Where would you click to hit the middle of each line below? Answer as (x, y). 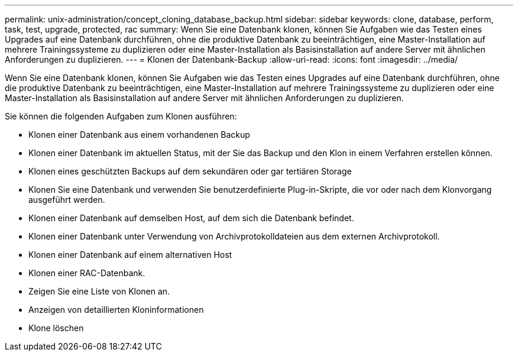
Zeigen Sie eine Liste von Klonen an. (99, 291)
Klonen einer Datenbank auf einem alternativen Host (130, 255)
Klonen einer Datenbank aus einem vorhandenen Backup (139, 135)
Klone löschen (56, 328)
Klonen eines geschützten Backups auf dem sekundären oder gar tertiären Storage (190, 171)
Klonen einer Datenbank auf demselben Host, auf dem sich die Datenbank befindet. (191, 218)
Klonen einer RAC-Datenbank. (87, 273)
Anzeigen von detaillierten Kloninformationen (116, 310)
